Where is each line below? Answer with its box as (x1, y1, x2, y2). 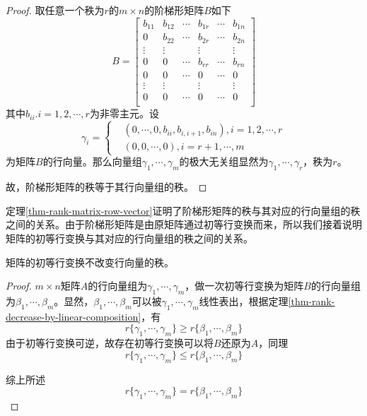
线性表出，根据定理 (199, 293, 289, 308)
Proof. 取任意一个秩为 (6, 3, 105, 17)
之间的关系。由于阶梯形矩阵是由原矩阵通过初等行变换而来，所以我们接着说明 (6, 217, 362, 232)
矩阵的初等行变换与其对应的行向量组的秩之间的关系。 (6, 230, 253, 245)
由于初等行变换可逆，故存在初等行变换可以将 (6, 335, 214, 350)
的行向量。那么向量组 (42, 154, 142, 169)
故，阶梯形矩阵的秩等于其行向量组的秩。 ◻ (6, 179, 207, 194)
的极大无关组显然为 (179, 154, 269, 169)
